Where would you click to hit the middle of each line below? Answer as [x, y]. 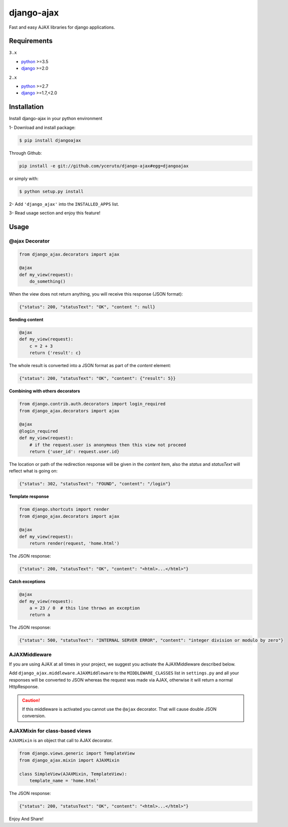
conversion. [34, 716]
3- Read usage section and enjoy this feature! [55, 213]
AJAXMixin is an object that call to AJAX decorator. [61, 740]
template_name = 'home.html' [64, 781]
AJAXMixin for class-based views [50, 731]
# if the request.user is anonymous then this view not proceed [108, 445]
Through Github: [26, 153]
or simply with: [24, 178]
